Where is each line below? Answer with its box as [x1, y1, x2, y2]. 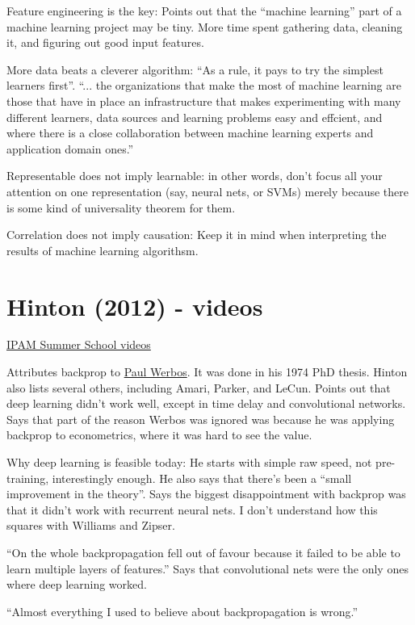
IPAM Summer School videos [6, 336, 151, 353]
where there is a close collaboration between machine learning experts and [6, 124, 374, 141]
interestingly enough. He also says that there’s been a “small [52, 469, 352, 486]
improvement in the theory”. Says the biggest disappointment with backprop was [6, 485, 406, 502]
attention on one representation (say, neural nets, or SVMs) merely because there [6, 182, 409, 199]
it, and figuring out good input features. [6, 34, 204, 51]
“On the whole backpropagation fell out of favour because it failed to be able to [6, 543, 400, 560]
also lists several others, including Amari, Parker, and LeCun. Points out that [6, 379, 391, 396]
